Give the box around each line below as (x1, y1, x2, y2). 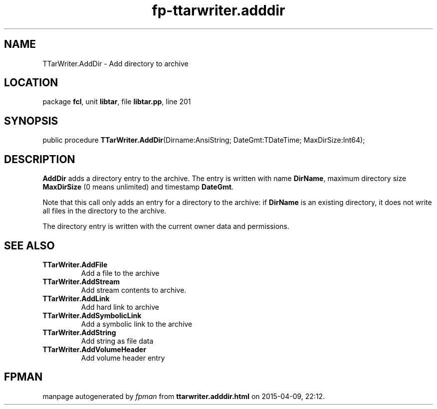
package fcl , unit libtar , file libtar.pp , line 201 (42, 97, 191, 106)
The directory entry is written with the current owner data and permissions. (42, 222, 290, 231)
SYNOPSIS (4, 114, 58, 127)
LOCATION (4, 76, 58, 89)
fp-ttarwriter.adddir (152, 2, 285, 19)
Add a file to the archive (81, 268, 160, 277)
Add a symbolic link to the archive (81, 319, 193, 328)
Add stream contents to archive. (81, 285, 187, 294)
